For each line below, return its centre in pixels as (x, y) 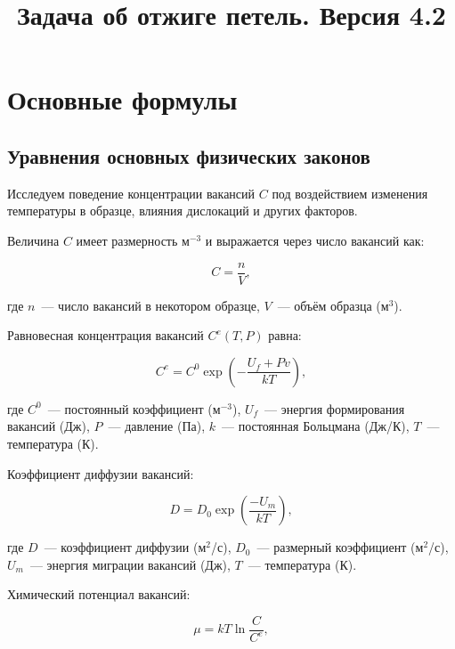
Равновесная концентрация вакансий (106, 335)
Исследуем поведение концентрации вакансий (131, 193)
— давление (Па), (157, 426)
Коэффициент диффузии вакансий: (101, 473)
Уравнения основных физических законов (189, 155)
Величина (33, 240)
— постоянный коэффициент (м (134, 408)
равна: (285, 335)
